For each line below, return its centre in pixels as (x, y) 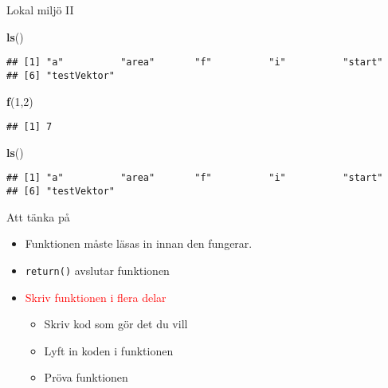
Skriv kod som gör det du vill (116, 324)
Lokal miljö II (40, 10)
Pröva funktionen (86, 377)
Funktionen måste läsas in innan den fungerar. (139, 243)
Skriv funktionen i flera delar (96, 297)
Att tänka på (38, 216)
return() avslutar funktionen (97, 270)
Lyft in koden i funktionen (109, 350)
